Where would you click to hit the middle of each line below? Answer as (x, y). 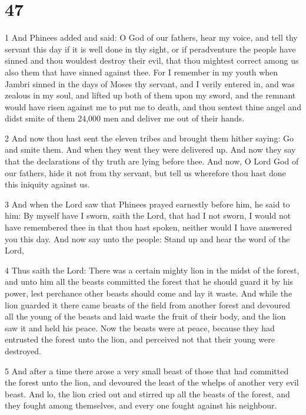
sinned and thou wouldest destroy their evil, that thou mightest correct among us (152, 60)
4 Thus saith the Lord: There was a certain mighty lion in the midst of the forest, (152, 270)
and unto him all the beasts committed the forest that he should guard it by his (149, 281)
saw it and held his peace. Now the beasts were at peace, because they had (140, 327)
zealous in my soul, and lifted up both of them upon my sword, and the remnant (150, 95)
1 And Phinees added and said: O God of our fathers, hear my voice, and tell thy (151, 37)
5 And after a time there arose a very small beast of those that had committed (147, 370)
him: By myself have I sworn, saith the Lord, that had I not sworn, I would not (148, 215)
